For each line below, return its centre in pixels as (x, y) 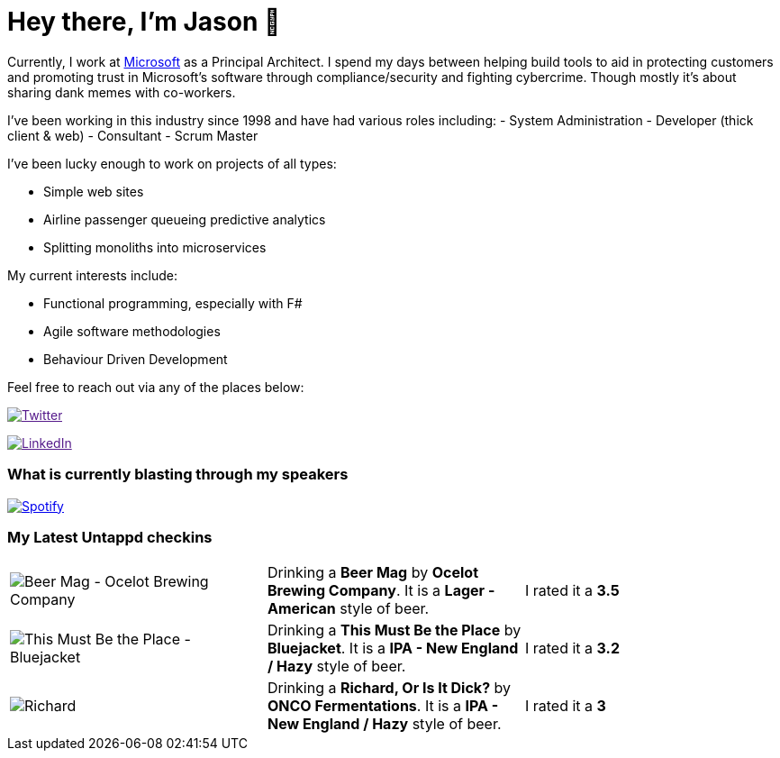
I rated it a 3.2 (572, 648)
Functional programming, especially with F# (173, 303)
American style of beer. (348, 609)
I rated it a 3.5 (572, 591)
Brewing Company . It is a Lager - (381, 591)
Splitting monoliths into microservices (155, 247)
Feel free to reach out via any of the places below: (156, 387)
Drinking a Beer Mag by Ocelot (372, 573)
